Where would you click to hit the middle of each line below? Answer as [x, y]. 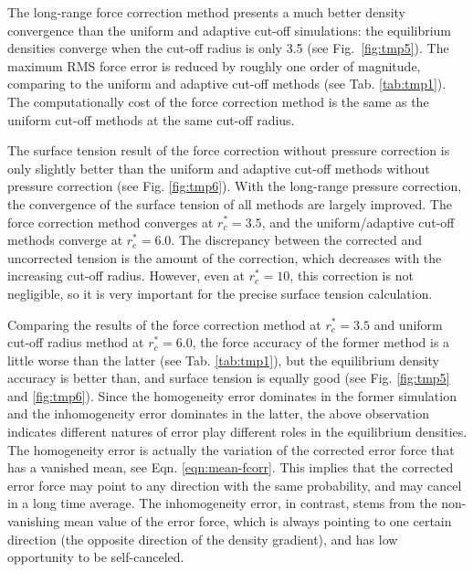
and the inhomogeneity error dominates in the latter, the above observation [218, 413]
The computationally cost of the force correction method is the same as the [218, 101]
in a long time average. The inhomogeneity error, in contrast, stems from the [222, 503]
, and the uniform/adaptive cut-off [358, 222]
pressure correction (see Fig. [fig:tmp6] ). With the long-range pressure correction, [235, 186]
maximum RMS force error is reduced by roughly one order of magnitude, [214, 65]
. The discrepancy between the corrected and [297, 240]
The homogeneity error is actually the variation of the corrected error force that [231, 449]
